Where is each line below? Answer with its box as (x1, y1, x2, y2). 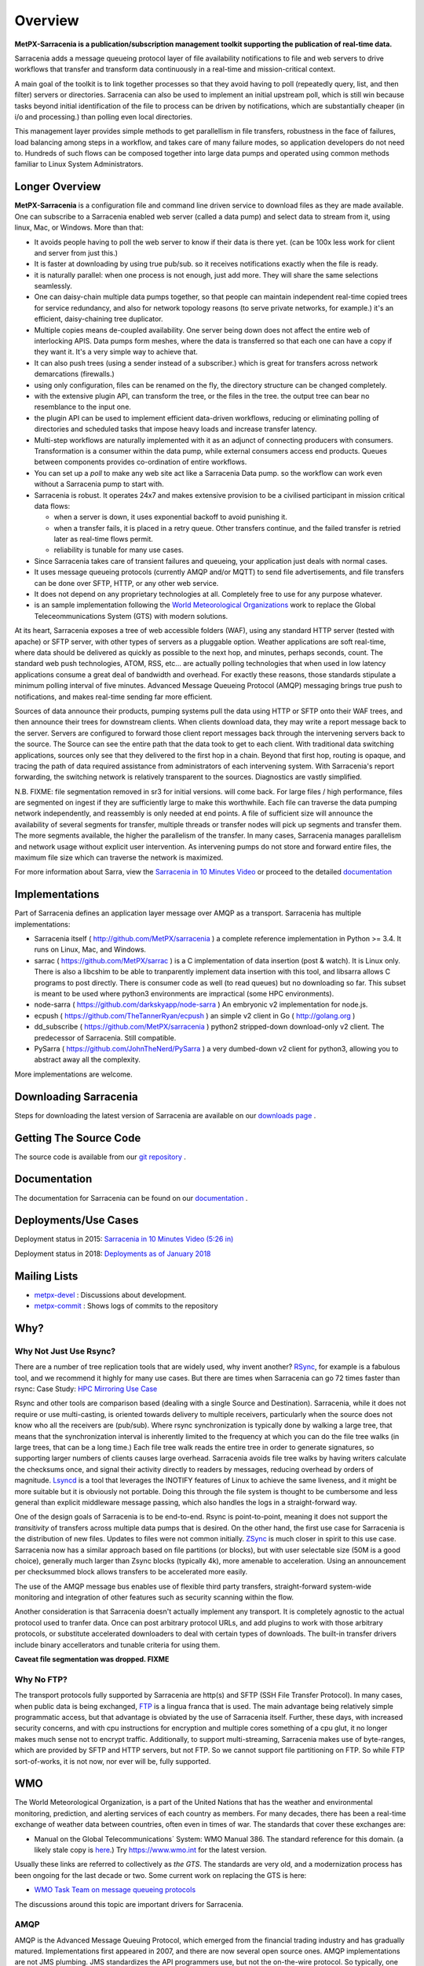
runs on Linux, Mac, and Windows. (34, 944, 147, 955)
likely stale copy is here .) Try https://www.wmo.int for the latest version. (34, 1845, 267, 1854)
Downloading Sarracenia (14, 1090, 138, 1103)
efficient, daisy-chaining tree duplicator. (34, 315, 164, 324)
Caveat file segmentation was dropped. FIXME (14, 1655, 170, 1664)
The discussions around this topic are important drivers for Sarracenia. (14, 1899, 243, 1909)
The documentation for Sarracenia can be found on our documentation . (14, 1193, 248, 1202)
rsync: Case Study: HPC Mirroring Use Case (14, 1384, 158, 1394)
